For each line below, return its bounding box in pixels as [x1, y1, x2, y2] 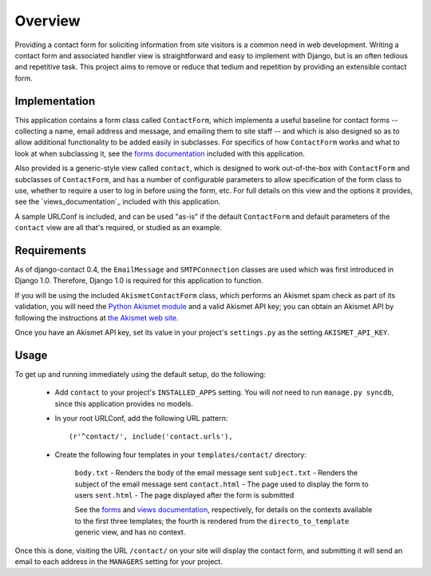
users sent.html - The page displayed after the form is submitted [74, 491, 295, 500]
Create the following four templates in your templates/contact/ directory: [54, 450, 307, 459]
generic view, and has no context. [74, 527, 186, 537]
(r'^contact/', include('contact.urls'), [69, 432, 233, 441]
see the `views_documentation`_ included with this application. [14, 197, 221, 207]
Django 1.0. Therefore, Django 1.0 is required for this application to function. [14, 276, 263, 285]
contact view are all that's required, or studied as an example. [14, 223, 223, 232]
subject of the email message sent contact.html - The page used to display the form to [74, 479, 369, 489]
